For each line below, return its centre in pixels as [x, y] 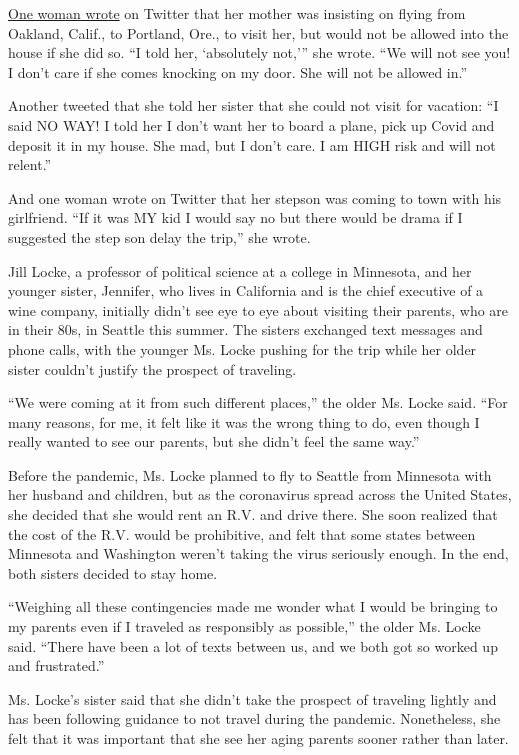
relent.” [30, 164]
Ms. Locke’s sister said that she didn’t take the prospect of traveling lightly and [252, 698]
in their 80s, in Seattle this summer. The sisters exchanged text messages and [245, 329]
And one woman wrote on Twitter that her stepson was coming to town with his [255, 197]
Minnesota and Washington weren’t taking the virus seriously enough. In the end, [258, 553]
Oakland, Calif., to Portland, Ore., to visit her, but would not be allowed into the [258, 32]
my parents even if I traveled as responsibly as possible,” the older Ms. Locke [244, 626]
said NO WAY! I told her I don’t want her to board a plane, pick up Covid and [251, 124]
